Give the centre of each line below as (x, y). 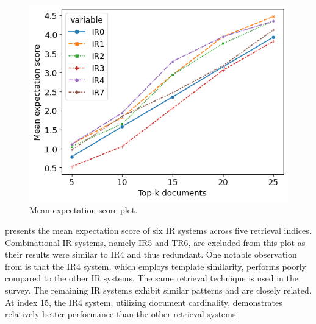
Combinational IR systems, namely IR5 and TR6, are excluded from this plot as (155, 242)
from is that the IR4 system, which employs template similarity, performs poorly (156, 266)
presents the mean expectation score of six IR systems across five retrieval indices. (158, 230)
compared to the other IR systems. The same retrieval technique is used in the (152, 278)
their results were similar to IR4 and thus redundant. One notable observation (151, 254)
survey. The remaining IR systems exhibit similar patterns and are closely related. (158, 290)
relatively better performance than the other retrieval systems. (122, 314)
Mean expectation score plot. (84, 210)
